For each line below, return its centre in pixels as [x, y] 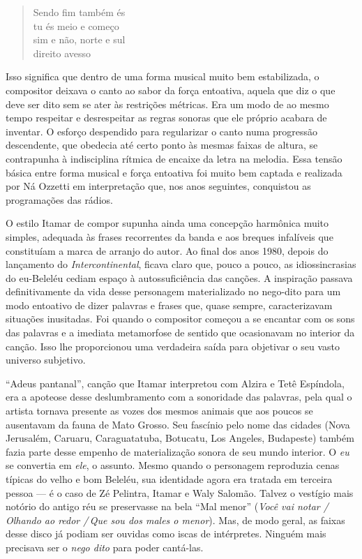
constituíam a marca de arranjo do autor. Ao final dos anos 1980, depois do [167, 250]
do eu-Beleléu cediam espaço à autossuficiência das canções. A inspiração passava [179, 277]
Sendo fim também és [79, 12]
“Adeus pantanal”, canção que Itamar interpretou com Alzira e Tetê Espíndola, [175, 383]
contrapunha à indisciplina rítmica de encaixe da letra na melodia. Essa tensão [174, 158]
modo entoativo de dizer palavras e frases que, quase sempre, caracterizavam [169, 305]
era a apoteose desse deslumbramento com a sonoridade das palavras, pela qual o [179, 397]
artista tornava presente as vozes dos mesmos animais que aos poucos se [159, 411]
